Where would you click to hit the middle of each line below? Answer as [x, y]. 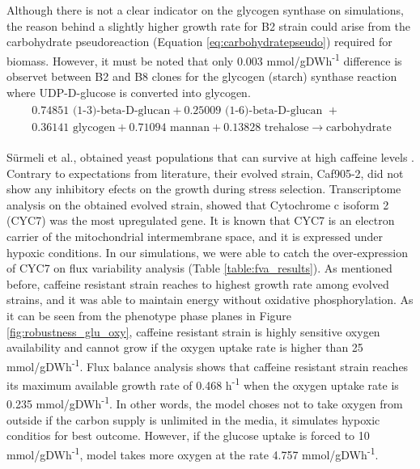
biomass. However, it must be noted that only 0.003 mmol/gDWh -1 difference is [204, 59]
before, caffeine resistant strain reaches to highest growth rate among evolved [198, 283]
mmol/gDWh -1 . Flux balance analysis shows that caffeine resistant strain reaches [208, 365]
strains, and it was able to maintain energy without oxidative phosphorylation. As [210, 300]
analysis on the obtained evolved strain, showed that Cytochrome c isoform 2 [198, 204]
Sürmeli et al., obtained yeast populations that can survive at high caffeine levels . [211, 157]
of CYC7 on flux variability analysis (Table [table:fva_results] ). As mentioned [199, 268]
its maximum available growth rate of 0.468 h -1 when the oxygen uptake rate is [203, 384]
